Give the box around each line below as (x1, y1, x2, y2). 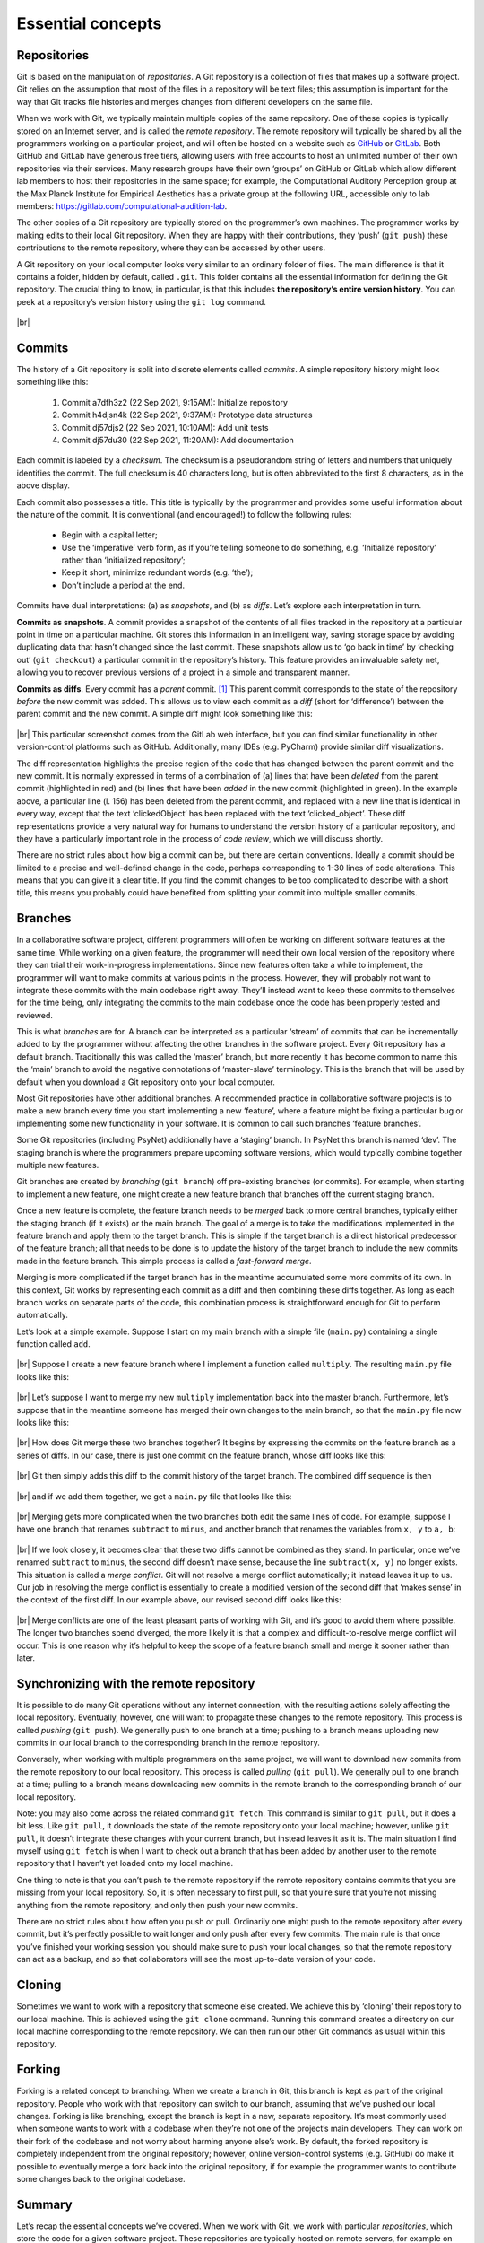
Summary (16, 2196, 73, 2212)
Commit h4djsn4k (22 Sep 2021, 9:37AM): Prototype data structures (61, 409, 313, 421)
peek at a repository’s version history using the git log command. (16, 296, 266, 307)
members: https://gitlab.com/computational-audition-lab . (16, 200, 228, 211)
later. (16, 1652, 36, 1663)
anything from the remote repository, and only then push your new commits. (16, 1899, 298, 1910)
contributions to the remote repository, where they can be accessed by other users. (16, 242, 326, 253)
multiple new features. (16, 1160, 99, 1170)
